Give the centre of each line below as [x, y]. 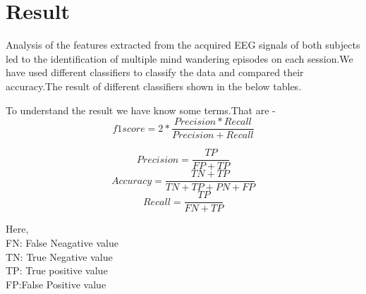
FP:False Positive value [56, 284]
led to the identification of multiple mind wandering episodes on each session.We [179, 58]
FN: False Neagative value [62, 242]
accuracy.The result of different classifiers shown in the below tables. [154, 86]
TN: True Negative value [59, 256]
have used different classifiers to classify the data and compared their [155, 72]
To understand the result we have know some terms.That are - [141, 110]
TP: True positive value [57, 270]
